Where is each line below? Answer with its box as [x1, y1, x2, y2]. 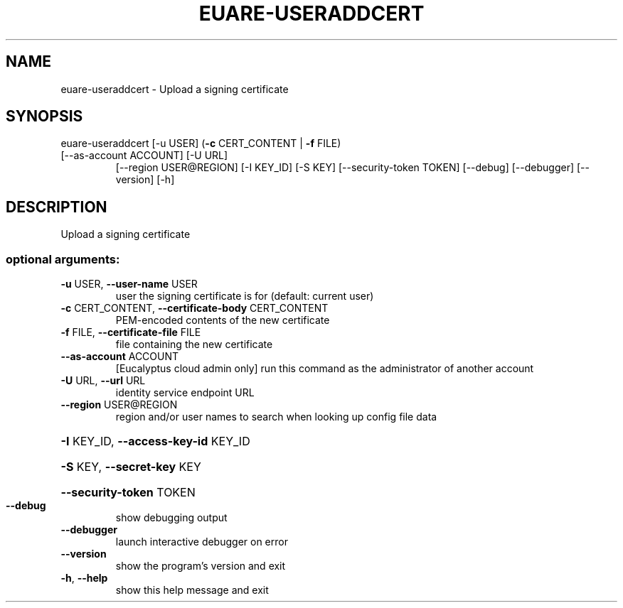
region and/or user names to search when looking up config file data [115, 411, 437, 423]
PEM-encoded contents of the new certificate [115, 314, 330, 327]
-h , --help [60, 572, 108, 585]
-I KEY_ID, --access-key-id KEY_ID [60, 434, 250, 449]
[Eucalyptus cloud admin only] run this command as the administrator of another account [115, 362, 534, 375]
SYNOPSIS [6, 107, 83, 126]
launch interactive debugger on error [115, 536, 288, 548]
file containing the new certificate [115, 338, 273, 351]
